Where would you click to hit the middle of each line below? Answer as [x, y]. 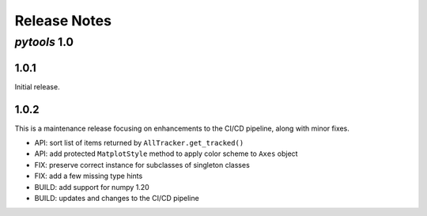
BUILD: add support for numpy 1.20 [92, 187]
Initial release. [37, 86]
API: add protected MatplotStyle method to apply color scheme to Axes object [166, 153]
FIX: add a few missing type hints [89, 176]
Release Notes [63, 21]
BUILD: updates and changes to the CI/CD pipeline [117, 198]
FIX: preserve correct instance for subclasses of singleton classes [142, 165]
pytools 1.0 [44, 42]
